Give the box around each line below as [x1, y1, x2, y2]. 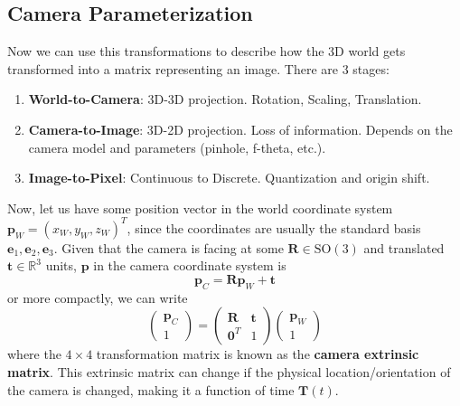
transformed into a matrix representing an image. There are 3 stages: [7, 59, 390, 78]
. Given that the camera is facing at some [53, 238, 284, 257]
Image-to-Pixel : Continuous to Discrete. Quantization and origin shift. [28, 168, 430, 187]
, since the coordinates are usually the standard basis [127, 218, 421, 237]
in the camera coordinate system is [93, 256, 286, 275]
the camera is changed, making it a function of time [7, 380, 295, 399]
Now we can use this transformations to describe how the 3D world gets [7, 42, 406, 61]
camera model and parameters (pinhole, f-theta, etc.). [28, 137, 326, 156]
